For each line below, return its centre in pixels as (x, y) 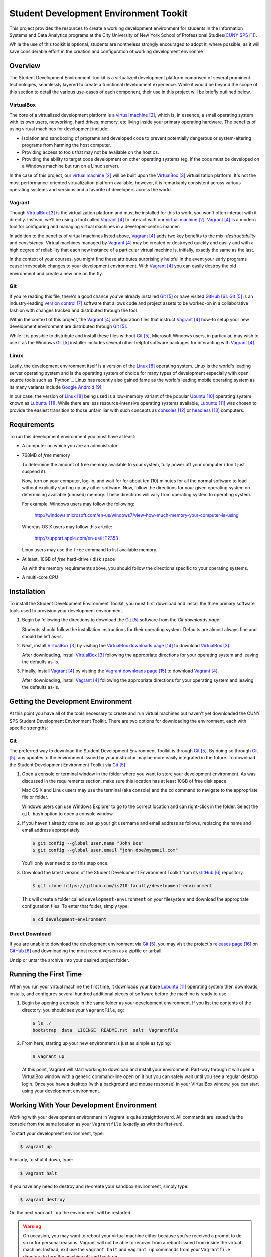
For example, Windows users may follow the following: (78, 504)
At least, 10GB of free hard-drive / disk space (69, 559)
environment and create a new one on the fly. (56, 273)
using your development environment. (61, 1091)
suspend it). (34, 471)
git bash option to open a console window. (68, 814)
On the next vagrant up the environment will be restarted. (71, 1212)
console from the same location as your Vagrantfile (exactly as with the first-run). (97, 1124)
